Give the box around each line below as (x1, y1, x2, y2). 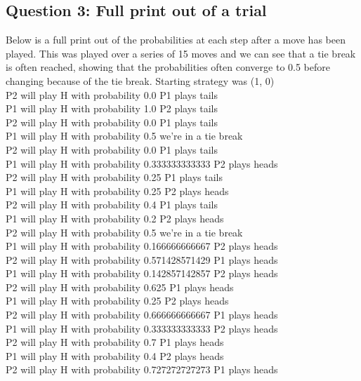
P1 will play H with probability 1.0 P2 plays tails (6, 101, 218, 116)
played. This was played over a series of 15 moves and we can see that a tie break (6, 46, 356, 60)
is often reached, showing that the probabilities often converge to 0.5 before (6, 60, 330, 74)
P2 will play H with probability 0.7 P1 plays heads (6, 335, 224, 349)
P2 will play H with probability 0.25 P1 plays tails (6, 170, 223, 185)
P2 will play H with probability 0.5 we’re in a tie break (6, 225, 243, 239)
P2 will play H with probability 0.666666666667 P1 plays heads (6, 307, 278, 322)
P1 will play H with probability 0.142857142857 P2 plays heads (6, 266, 278, 281)
